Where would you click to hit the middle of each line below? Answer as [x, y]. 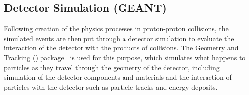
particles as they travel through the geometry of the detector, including [112, 67]
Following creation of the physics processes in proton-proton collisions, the [116, 28]
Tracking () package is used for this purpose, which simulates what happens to [125, 57]
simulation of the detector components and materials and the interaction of [118, 77]
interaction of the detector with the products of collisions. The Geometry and [121, 48]
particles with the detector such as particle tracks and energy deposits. [111, 86]
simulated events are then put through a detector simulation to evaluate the [119, 38]
